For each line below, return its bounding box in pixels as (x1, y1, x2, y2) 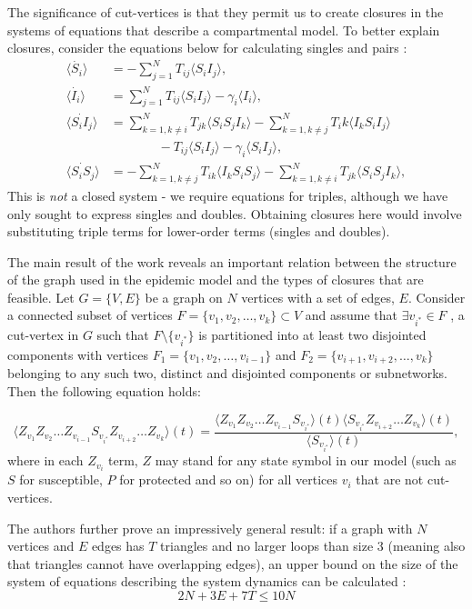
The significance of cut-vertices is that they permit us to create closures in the (7, 3, 444, 21)
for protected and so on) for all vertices (119, 470, 338, 489)
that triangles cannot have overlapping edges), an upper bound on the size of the (7, 554, 458, 573)
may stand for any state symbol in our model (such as (155, 451, 457, 470)
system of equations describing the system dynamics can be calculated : (7, 572, 407, 591)
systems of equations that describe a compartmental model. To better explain (7, 20, 440, 39)
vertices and (7, 536, 75, 555)
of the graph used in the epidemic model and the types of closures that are (7, 270, 424, 289)
